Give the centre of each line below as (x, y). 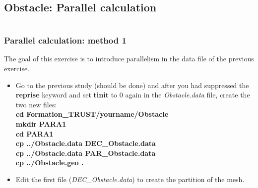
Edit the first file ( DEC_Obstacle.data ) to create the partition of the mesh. (130, 179)
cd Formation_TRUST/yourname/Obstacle (92, 114)
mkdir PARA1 (41, 123)
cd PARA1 (34, 133)
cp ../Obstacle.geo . (50, 163)
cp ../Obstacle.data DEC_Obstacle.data (86, 143)
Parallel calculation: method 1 (65, 40)
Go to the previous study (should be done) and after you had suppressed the (132, 85)
